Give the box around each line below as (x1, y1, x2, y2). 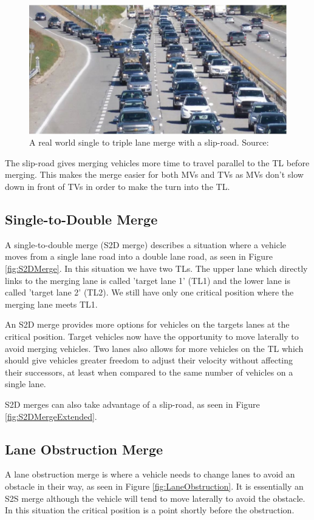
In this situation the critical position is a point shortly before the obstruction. (5, 504, 295, 516)
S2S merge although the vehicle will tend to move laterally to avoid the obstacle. (5, 491, 305, 504)
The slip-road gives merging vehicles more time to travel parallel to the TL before (5, 156, 310, 169)
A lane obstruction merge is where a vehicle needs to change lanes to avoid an (5, 468, 295, 481)
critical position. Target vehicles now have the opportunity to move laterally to (5, 330, 299, 342)
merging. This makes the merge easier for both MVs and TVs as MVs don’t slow (5, 168, 304, 181)
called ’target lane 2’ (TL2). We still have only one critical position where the (5, 286, 294, 299)
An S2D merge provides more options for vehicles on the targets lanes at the (5, 318, 290, 331)
